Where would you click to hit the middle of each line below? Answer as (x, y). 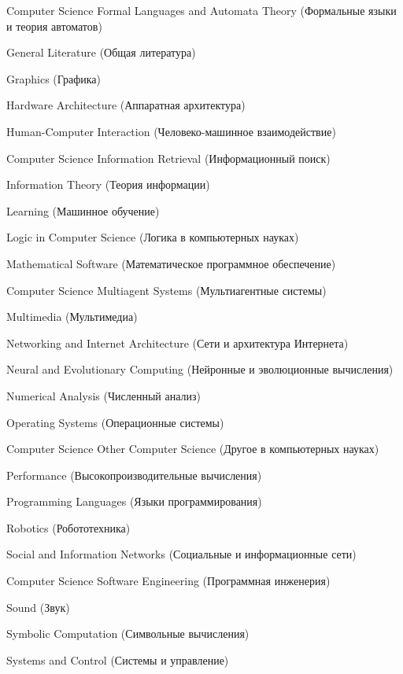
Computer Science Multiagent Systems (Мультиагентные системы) (166, 290)
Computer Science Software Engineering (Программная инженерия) (168, 581)
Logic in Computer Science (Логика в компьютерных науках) (153, 237)
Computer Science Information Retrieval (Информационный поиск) (168, 158)
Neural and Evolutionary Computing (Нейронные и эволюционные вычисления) (200, 369)
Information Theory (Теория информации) (108, 184)
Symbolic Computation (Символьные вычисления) (128, 633)
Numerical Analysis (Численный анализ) (104, 395)
